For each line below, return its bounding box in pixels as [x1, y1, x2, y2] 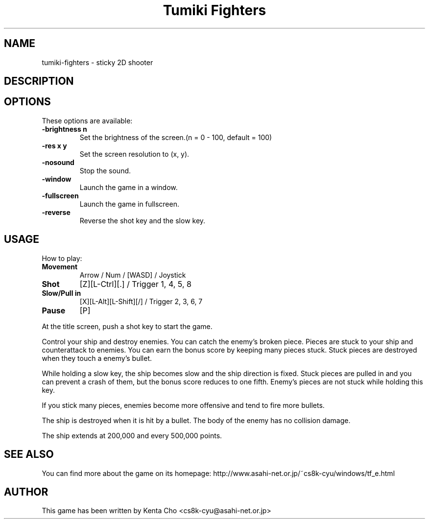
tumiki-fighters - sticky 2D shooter [42, 58, 153, 67]
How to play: [42, 254, 82, 262]
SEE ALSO [4, 448, 54, 461]
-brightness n [42, 124, 87, 133]
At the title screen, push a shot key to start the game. [42, 322, 213, 331]
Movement [42, 262, 78, 271]
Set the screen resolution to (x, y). [79, 149, 190, 158]
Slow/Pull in [42, 288, 81, 297]
